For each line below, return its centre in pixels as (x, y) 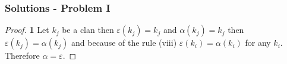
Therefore (22, 55)
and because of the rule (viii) (124, 43)
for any (258, 43)
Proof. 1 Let (27, 30)
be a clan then (88, 30)
